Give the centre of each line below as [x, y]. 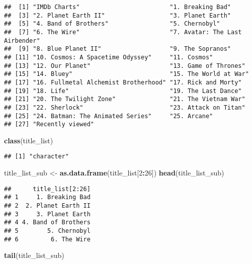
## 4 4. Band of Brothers [47, 223]
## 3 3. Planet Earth [47, 214]
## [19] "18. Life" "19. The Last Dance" [123, 91]
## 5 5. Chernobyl [47, 231]
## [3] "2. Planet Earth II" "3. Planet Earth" [118, 15]
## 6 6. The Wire [47, 239]
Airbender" [22, 40]
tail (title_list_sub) [34, 255]
